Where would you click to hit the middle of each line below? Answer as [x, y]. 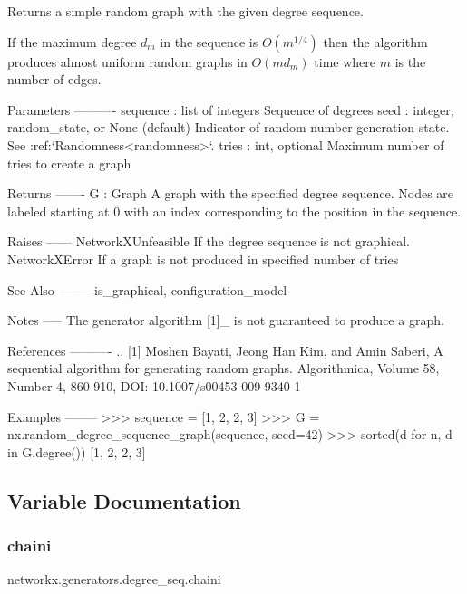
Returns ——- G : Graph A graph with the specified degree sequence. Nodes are [231, 193]
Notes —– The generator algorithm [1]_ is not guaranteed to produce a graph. [226, 320]
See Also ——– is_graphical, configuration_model [147, 289]
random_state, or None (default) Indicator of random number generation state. [229, 127]
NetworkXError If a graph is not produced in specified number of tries [203, 259]
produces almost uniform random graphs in [127, 61]
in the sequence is [209, 41]
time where [345, 61]
